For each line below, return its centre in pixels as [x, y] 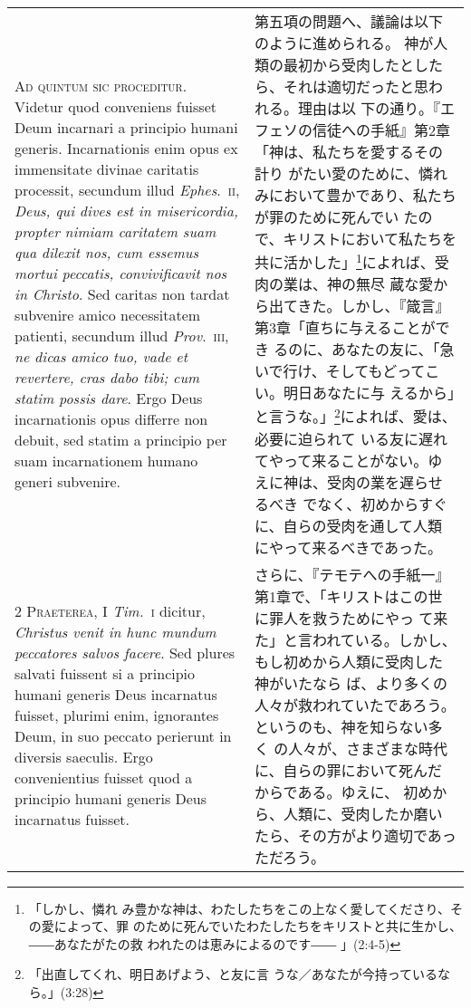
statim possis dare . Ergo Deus [109, 398]
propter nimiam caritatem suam [115, 232]
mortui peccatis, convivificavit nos [121, 274]
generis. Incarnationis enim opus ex [126, 149]
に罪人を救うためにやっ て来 [351, 618]
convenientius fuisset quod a [104, 778]
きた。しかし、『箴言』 [374, 306]
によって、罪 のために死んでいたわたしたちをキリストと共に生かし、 [258, 926]
